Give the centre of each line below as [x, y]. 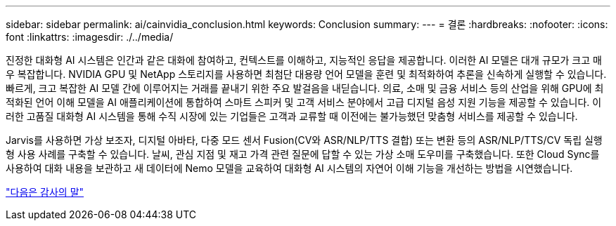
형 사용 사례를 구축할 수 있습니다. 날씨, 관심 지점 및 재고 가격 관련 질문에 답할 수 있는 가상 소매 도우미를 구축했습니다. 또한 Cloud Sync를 [303, 154]
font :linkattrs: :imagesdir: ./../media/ [90, 37]
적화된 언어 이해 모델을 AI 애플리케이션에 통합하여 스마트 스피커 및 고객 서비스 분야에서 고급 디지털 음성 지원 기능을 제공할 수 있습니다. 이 [304, 102]
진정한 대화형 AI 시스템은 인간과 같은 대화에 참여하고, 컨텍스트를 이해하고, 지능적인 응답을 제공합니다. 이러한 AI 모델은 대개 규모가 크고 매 [304, 60]
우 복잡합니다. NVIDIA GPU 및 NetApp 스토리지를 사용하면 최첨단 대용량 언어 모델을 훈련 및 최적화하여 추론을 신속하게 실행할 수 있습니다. [306, 74]
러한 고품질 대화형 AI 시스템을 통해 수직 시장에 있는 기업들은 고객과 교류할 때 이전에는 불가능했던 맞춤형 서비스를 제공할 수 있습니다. [292, 116]
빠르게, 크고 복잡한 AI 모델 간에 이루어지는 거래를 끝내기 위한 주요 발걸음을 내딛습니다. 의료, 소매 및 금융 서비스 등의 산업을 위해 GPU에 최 [305, 88]
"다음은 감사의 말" [45, 192]
